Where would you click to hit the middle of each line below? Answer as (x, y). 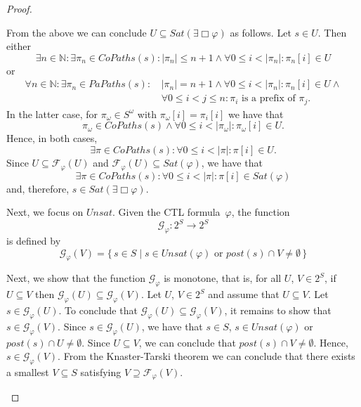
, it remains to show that (278, 310)
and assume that (244, 294)
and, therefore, (38, 188)
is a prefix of (269, 99)
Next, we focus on (45, 212)
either (19, 46)
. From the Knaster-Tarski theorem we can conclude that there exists (206, 356)
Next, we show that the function (76, 278)
